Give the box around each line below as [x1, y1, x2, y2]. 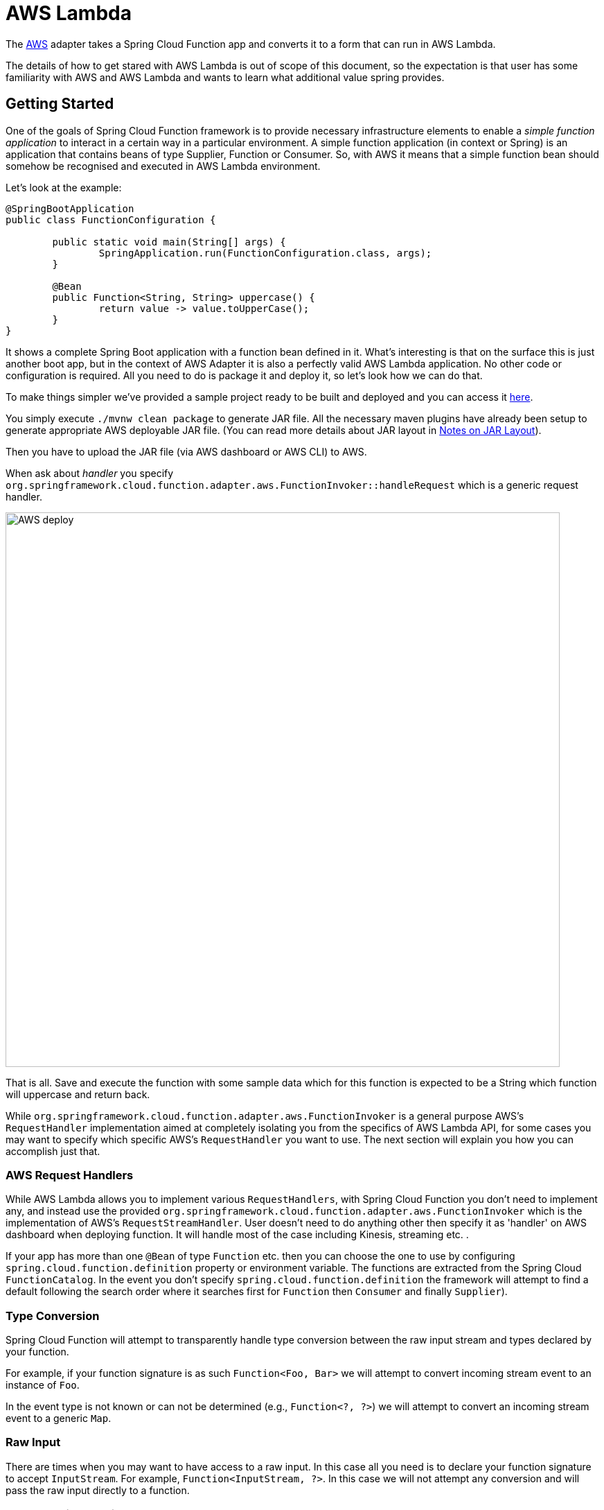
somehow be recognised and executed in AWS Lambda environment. [6, 159, 321, 172]
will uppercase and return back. [6, 1088, 150, 1100]
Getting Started [6, 95, 114, 113]
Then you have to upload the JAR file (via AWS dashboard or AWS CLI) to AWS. [6, 445, 367, 458]
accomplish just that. [6, 1145, 100, 1157]
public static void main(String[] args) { [52, 236, 286, 248]
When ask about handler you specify [6, 467, 174, 479]
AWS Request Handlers [6, 1168, 134, 1182]
